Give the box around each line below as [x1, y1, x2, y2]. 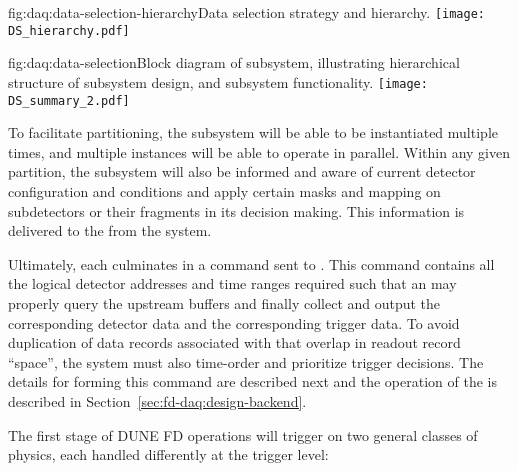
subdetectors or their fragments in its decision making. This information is [8, 200, 465, 221]
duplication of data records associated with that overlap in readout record [8, 332, 461, 353]
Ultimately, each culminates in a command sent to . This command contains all [8, 253, 495, 274]
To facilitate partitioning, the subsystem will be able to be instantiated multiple [8, 122, 498, 143]
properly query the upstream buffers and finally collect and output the [8, 292, 441, 313]
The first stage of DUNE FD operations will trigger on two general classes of [8, 424, 478, 445]
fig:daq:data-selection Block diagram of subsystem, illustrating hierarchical [8, 52, 460, 73]
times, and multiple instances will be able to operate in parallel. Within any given [8, 141, 510, 162]
